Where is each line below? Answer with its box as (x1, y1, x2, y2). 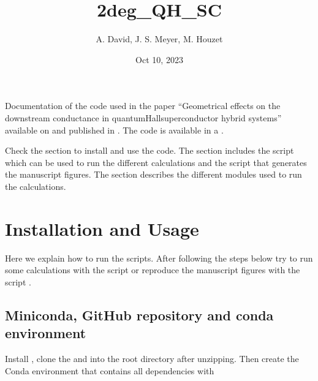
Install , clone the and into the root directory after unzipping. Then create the (5, 352, 299, 364)
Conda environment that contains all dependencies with (5, 364, 214, 377)
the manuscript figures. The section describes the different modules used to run (5, 168, 302, 181)
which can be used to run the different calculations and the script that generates (5, 156, 307, 168)
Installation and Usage (5, 216, 199, 241)
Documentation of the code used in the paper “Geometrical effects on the (5, 99, 281, 112)
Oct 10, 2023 (135, 53, 183, 66)
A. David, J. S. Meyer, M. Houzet (96, 32, 223, 45)
